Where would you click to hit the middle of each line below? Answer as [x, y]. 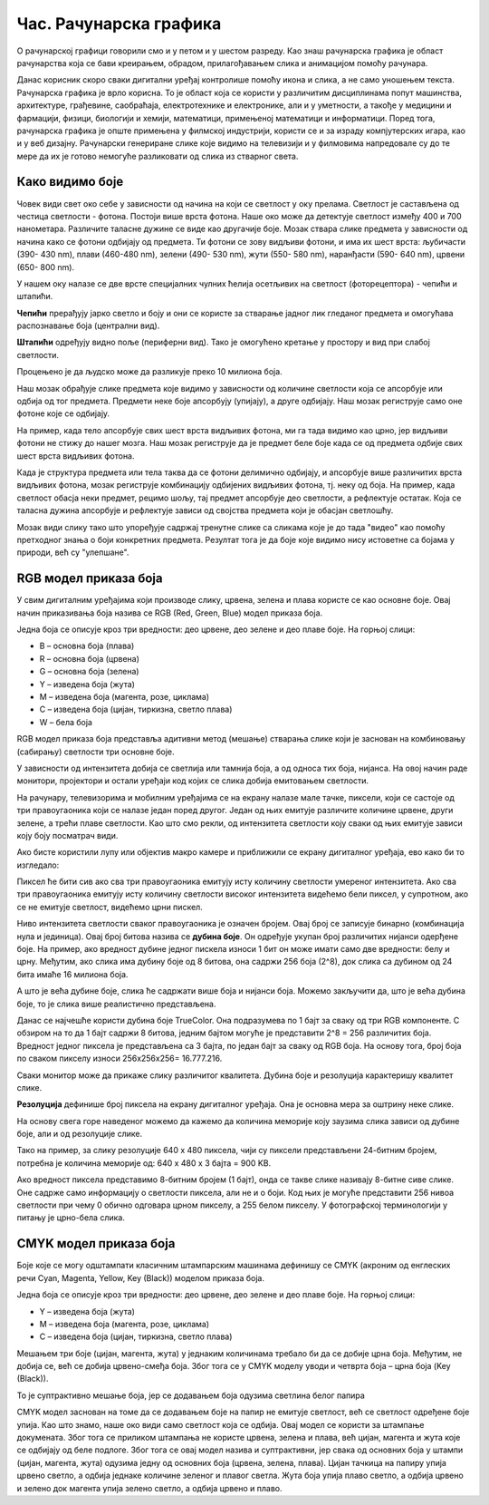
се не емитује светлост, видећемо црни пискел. [110, 907]
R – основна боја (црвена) [90, 658]
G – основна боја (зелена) [89, 672]
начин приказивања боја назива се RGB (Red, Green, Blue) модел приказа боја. [170, 613]
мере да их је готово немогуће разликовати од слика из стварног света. [158, 156]
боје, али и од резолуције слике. [80, 1134]
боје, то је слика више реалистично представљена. [116, 1004]
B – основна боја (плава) [87, 646]
